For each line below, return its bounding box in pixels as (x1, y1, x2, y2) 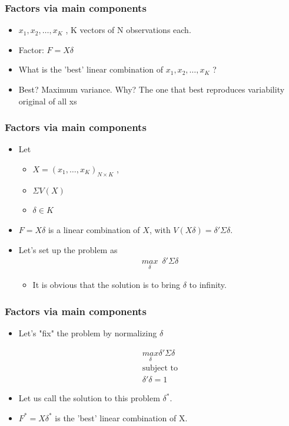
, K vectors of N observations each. (65, 24, 191, 36)
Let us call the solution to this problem (18, 392, 160, 404)
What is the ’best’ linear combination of (18, 63, 164, 76)
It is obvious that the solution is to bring (32, 278, 181, 291)
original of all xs (18, 94, 77, 107)
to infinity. (189, 278, 227, 291)
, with (149, 223, 171, 235)
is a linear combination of (48, 223, 140, 235)
